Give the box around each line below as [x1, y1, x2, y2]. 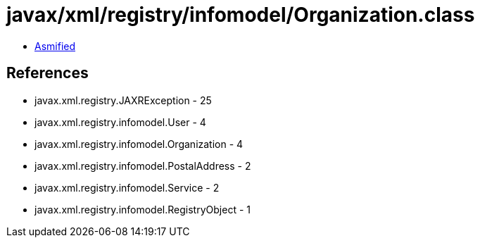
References [6, 64, 89, 82]
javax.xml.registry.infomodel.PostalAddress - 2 [34, 159, 251, 172]
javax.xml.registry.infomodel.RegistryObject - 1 [34, 203, 251, 216]
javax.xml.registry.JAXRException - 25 [34, 94, 212, 106]
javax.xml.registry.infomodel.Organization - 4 [34, 137, 244, 150]
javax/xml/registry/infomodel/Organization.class [6, 3, 475, 27]
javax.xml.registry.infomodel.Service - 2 [34, 181, 220, 194]
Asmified [34, 39, 76, 52]
